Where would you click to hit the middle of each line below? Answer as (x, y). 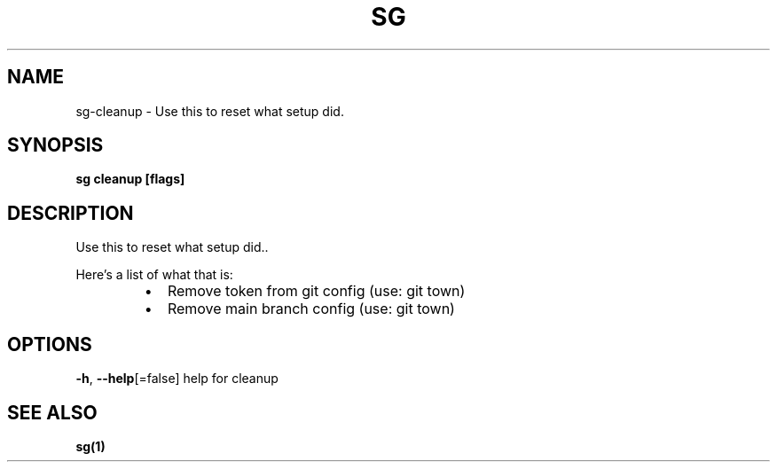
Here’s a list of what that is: (154, 275)
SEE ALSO (52, 412)
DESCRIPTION (71, 213)
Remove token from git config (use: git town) (316, 291)
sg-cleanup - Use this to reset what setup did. (210, 111)
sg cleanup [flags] (130, 179)
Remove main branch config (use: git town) (311, 309)
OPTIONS (50, 344)
